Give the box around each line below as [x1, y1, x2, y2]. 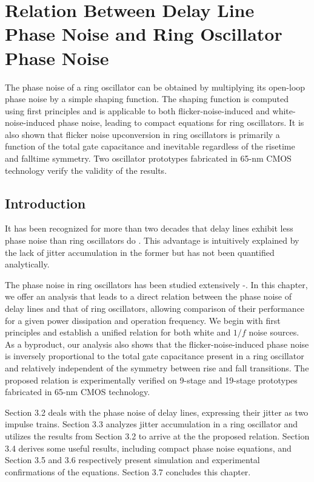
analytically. [5, 258, 50, 270]
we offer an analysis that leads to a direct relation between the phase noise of [5, 290, 292, 303]
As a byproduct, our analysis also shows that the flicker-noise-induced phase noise [5, 337, 309, 350]
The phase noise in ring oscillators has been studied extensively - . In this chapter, [5, 278, 308, 291]
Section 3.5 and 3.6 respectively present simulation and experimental [5, 453, 260, 466]
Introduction [5, 193, 86, 212]
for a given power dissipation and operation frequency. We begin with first [5, 314, 281, 326]
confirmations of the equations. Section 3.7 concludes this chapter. [5, 465, 251, 478]
